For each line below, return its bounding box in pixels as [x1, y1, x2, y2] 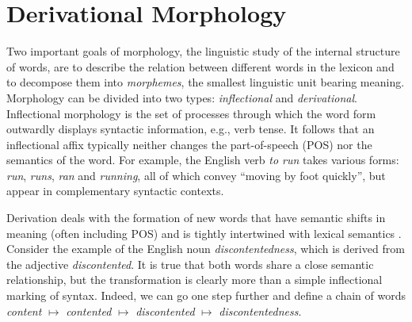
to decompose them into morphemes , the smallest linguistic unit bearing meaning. [6, 74, 405, 90]
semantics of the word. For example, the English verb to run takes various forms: [6, 151, 399, 168]
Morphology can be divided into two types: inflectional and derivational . [6, 89, 357, 105]
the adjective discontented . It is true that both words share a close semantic [6, 255, 374, 272]
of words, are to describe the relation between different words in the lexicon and [6, 58, 395, 75]
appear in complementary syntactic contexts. [6, 182, 224, 199]
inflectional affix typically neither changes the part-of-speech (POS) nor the [6, 136, 372, 152]
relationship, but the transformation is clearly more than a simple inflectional [6, 271, 383, 288]
